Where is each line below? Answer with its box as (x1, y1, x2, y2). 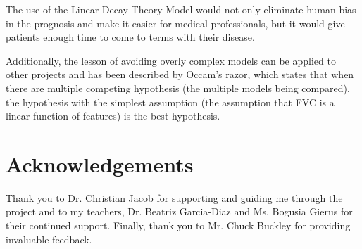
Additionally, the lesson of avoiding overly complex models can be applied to (6, 53, 336, 68)
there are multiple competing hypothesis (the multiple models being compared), (6, 80, 350, 95)
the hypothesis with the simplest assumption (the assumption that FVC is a (6, 94, 335, 109)
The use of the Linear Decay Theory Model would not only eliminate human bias (6, 2, 356, 16)
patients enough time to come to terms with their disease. (6, 30, 255, 44)
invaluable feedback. (6, 231, 92, 246)
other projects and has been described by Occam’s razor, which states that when (6, 67, 354, 82)
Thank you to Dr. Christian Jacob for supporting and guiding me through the (6, 190, 343, 205)
